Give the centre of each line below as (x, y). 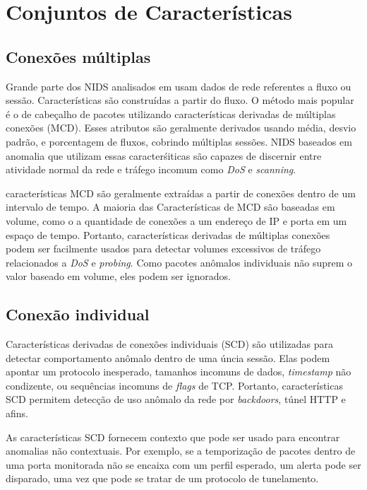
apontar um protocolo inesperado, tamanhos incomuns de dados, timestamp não (179, 372)
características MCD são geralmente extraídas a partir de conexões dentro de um (181, 193)
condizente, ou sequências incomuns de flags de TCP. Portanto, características (174, 385)
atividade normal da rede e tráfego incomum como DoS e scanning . (151, 169)
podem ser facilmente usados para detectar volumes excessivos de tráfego (163, 249)
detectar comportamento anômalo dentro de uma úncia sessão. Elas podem (168, 357)
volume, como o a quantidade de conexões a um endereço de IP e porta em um (176, 220)
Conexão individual (78, 314)
